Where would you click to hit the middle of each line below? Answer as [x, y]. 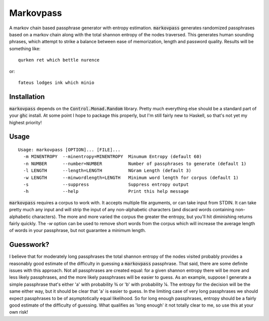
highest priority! [25, 122]
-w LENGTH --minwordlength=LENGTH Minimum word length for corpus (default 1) [131, 177]
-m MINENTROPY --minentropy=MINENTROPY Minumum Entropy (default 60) [113, 157]
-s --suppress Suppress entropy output [106, 184]
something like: [25, 48]
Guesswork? [29, 245]
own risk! [19, 312]
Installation [27, 97]
